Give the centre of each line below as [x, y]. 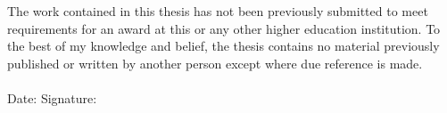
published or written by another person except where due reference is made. [215, 63]
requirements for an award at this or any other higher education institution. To [224, 28]
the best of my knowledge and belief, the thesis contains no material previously [223, 46]
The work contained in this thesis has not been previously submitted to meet [218, 11]
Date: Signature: [52, 97]
